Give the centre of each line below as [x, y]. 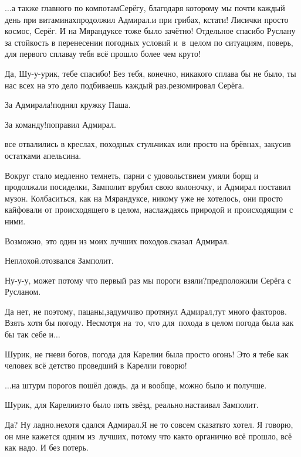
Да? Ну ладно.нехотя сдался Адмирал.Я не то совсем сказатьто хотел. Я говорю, [149, 424]
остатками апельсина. [43, 155]
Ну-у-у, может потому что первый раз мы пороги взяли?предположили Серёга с [148, 280]
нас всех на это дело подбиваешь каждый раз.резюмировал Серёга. [125, 85]
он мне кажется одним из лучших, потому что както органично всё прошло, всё [148, 436]
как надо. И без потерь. [47, 447]
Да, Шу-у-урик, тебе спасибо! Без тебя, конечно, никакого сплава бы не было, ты [150, 73]
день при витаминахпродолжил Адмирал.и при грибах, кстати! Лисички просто [147, 19]
